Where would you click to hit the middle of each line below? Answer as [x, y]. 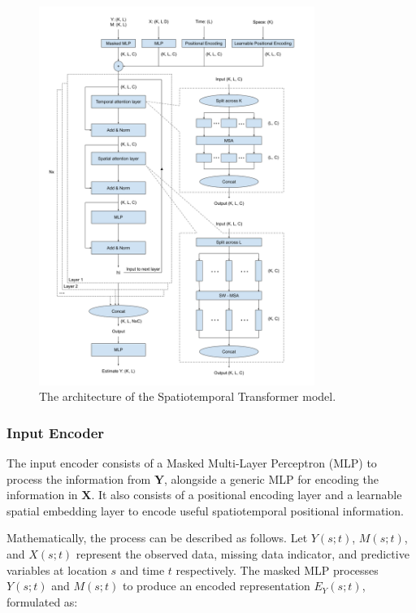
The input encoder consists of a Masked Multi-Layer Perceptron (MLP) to [192, 462]
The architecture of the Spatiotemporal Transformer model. [188, 396]
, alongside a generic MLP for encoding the [271, 478]
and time [142, 570]
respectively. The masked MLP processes [277, 570]
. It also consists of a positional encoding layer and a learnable [247, 495]
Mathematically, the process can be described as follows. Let [157, 538]
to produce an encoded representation [216, 586]
